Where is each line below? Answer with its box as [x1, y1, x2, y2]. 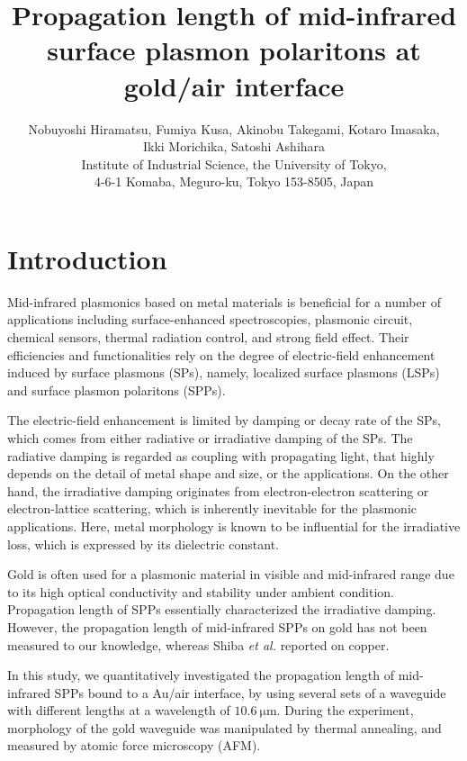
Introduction [7, 240, 167, 276]
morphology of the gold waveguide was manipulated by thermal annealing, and [7, 718, 442, 737]
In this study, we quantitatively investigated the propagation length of [7, 666, 395, 684]
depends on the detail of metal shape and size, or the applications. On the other [7, 464, 449, 483]
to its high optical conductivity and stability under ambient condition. [7, 582, 394, 601]
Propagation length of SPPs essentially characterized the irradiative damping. [7, 600, 436, 619]
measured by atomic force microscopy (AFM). [7, 736, 261, 755]
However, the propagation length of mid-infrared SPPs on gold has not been [7, 617, 427, 636]
